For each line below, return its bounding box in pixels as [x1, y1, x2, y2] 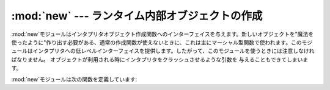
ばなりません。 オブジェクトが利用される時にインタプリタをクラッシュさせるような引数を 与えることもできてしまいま [11, 55, 309, 63]
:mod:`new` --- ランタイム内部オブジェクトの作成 [11, 9, 263, 22]
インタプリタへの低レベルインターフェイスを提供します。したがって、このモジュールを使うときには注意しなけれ [32, 47, 315, 55]
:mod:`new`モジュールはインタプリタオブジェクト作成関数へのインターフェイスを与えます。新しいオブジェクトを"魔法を [11, 30, 314, 38]
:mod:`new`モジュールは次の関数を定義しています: [11, 75, 137, 83]
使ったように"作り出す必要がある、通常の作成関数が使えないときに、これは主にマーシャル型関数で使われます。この [11, 38, 302, 46]
